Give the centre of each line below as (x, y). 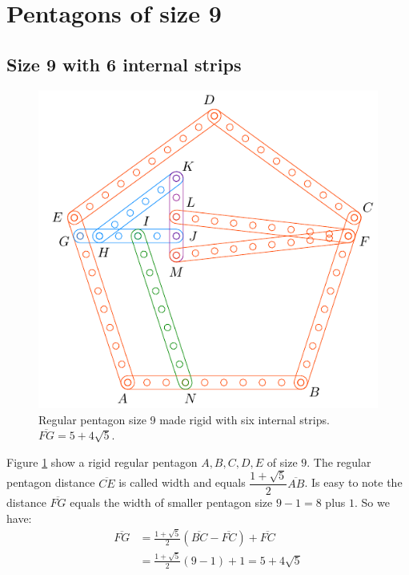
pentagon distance (51, 482)
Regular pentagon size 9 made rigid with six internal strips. (184, 419)
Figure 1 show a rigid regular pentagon (102, 462)
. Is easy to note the (353, 482)
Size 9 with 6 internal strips (124, 64)
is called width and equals (182, 482)
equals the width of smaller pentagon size (171, 502)
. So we (372, 502)
